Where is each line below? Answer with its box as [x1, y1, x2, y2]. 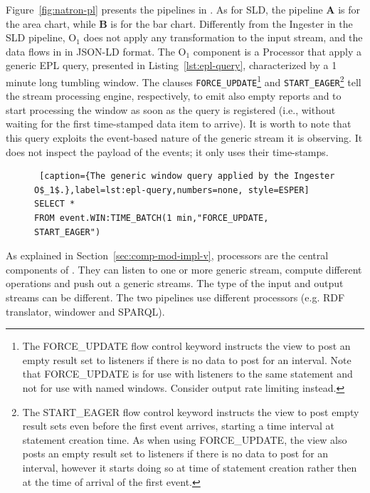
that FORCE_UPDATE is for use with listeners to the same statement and [22, 366, 353, 381]
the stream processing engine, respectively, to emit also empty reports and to [6, 88, 342, 103]
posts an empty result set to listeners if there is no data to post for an [22, 446, 329, 461]
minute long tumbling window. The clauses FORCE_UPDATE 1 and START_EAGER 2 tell [6, 72, 361, 89]
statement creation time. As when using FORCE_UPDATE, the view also [22, 432, 347, 447]
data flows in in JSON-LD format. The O [6, 43, 186, 58]
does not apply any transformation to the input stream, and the [83, 30, 363, 45]
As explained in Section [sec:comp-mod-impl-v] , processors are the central [6, 248, 329, 263]
